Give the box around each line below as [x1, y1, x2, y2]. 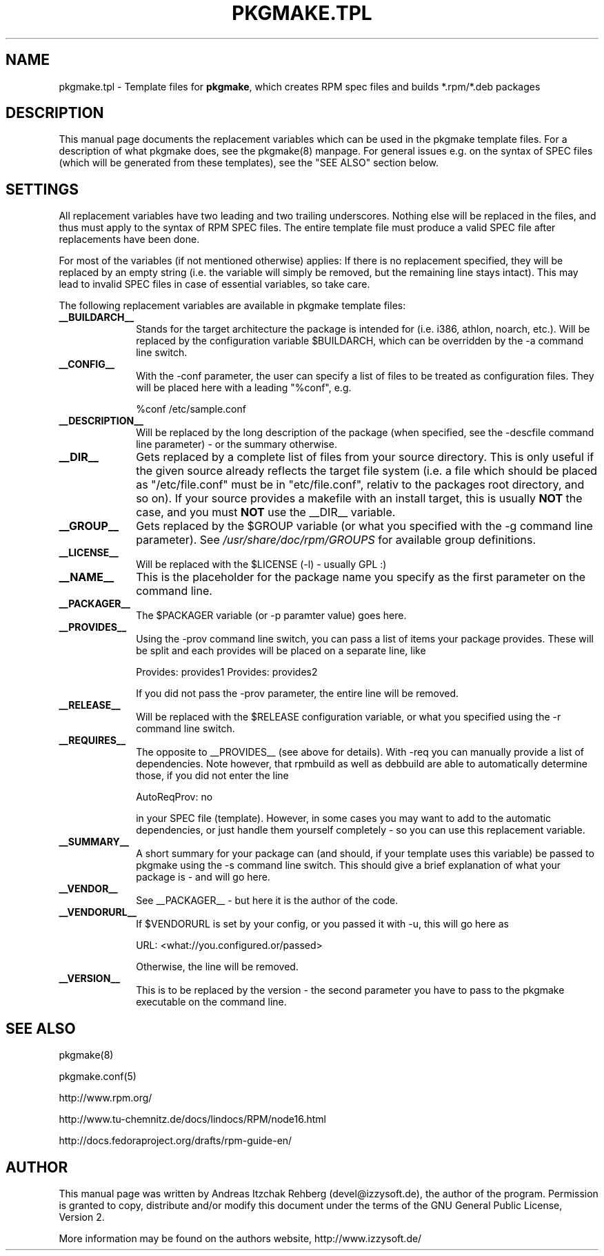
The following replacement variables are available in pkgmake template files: [59, 300, 406, 312]
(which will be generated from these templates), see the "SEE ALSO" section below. [59, 157, 439, 169]
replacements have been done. [59, 233, 200, 246]
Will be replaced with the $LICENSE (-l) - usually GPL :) [136, 558, 387, 571]
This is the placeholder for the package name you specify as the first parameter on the [136, 570, 586, 585]
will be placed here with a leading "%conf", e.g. [136, 382, 352, 394]
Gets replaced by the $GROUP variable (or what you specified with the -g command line [136, 519, 593, 533]
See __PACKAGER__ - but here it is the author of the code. [136, 894, 399, 907]
